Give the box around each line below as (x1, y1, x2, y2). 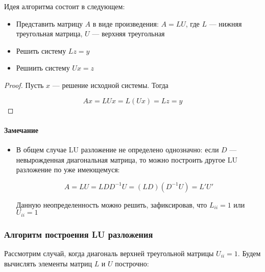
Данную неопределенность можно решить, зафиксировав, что (16, 199, 207, 210)
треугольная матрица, (16, 28, 83, 39)
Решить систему (16, 45, 66, 56)
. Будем (237, 248, 261, 258)
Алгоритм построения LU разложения (4, 228, 153, 240)
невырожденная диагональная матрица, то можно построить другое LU (16, 154, 237, 165)
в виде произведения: (92, 18, 159, 29)
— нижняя (209, 18, 242, 29)
